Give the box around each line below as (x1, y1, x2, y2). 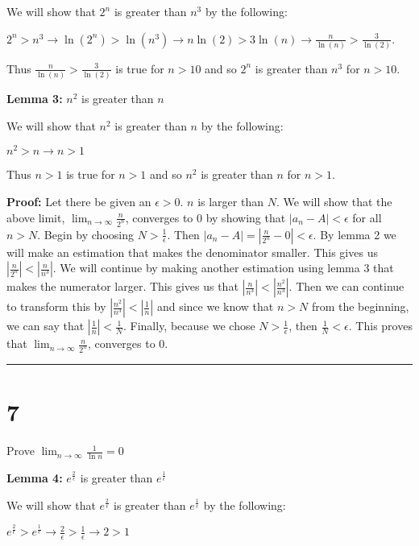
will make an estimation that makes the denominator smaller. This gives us (6, 243, 378, 260)
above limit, (6, 209, 65, 225)
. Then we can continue (288, 278, 404, 295)
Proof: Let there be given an (6, 193, 151, 210)
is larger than (197, 193, 263, 210)
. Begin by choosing (37, 225, 134, 242)
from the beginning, (311, 298, 409, 315)
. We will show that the (276, 193, 392, 210)
